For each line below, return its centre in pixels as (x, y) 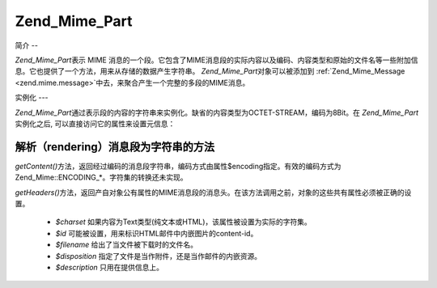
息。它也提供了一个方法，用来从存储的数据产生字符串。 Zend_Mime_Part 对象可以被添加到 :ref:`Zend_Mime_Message (210, 71)
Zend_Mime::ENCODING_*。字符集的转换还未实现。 (101, 177)
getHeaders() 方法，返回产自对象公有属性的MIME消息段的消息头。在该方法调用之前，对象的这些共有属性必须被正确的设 (213, 192)
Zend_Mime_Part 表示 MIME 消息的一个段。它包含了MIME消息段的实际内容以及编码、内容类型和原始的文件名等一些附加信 (216, 60)
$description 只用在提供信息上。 (109, 267)
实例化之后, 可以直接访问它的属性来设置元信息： (95, 123)
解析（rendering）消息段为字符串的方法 (115, 147)
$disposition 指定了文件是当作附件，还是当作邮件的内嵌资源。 (159, 256)
